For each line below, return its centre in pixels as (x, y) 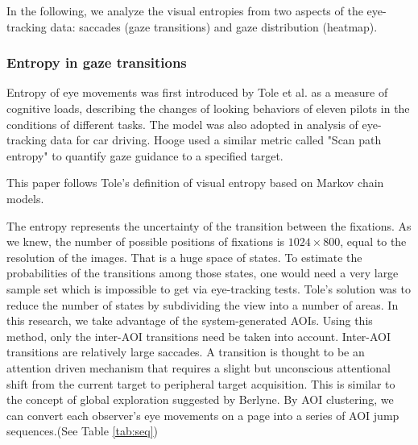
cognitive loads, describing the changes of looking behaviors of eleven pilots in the (208, 108)
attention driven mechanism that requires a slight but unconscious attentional (199, 367)
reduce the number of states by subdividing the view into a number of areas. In (203, 304)
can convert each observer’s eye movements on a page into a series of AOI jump (203, 415)
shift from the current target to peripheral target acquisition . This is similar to (201, 383)
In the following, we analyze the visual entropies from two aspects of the (185, 10)
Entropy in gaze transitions (97, 62)
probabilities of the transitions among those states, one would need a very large (203, 273)
